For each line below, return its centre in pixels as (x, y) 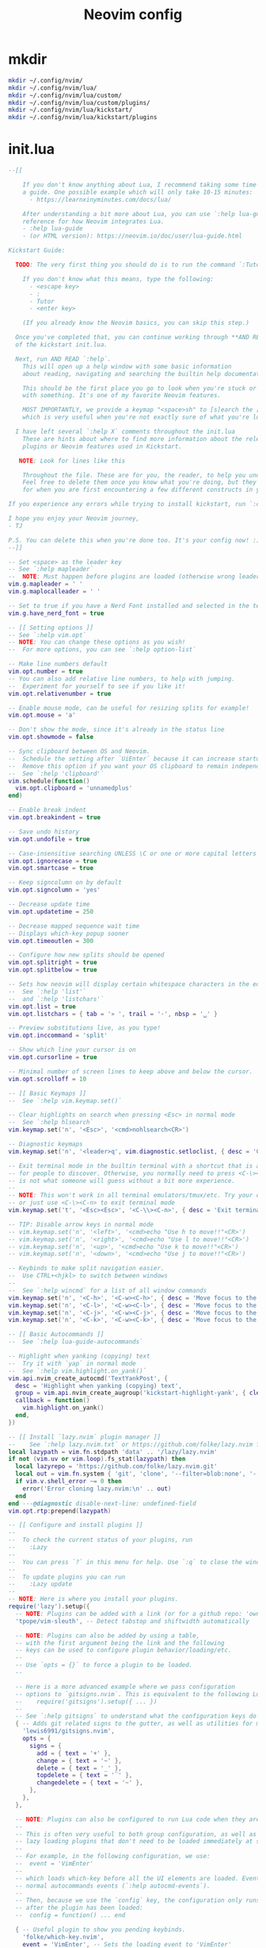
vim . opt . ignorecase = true (53, 861)
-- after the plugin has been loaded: (80, 1908)
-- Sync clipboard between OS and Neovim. (79, 752)
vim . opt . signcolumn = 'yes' (55, 890)
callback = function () (53, 1401)
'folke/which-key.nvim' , (63, 1937)
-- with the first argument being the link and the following (120, 1643)
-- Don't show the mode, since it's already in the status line (116, 730)
